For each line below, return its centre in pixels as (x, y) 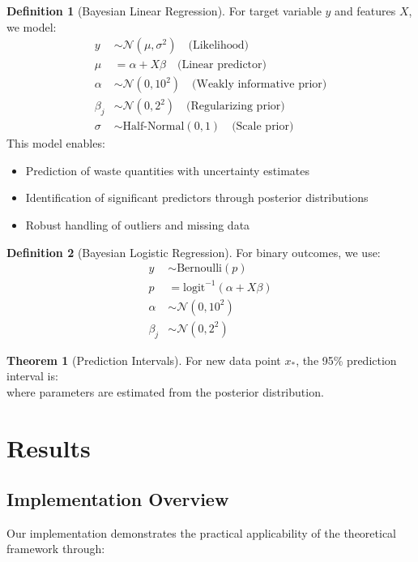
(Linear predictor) (222, 65)
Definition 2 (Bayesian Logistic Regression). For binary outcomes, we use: (194, 252)
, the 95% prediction (346, 360)
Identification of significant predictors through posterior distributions (197, 197)
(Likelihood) (218, 46)
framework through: (56, 549)
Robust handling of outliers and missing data (138, 224)
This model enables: (56, 143)
